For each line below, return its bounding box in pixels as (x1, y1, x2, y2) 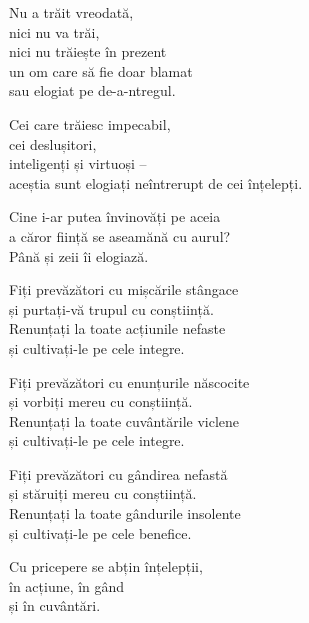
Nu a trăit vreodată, (9, 2, 134, 22)
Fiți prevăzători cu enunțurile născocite (9, 371, 250, 392)
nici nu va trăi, (9, 21, 100, 42)
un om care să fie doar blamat (9, 60, 193, 81)
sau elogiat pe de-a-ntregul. (9, 80, 176, 101)
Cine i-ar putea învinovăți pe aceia (9, 206, 221, 227)
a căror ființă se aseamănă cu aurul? (9, 225, 231, 246)
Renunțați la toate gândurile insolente (9, 503, 241, 524)
